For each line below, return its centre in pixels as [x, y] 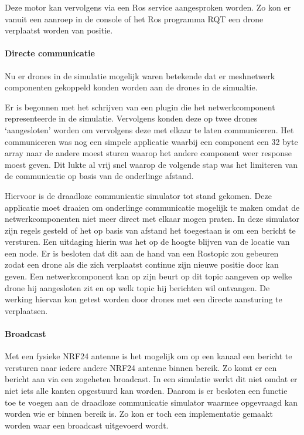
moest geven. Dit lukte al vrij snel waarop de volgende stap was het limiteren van [151, 164]
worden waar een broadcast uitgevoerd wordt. [87, 425]
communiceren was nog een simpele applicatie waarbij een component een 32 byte [151, 141]
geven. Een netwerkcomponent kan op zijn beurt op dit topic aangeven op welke [148, 276]
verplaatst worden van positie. [59, 30]
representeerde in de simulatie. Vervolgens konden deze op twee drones [131, 118]
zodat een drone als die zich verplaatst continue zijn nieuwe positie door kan [142, 264]
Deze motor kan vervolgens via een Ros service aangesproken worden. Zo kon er [148, 7]
